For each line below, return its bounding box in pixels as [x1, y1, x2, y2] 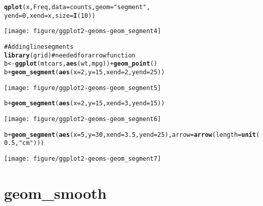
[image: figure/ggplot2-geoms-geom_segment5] [4, 84, 161, 92]
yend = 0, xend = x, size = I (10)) [4, 12, 96, 19]
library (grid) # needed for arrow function [4, 51, 136, 59]
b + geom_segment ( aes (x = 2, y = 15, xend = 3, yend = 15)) [4, 100, 165, 107]
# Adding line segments [4, 43, 74, 50]
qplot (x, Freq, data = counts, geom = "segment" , [4, 4, 150, 11]
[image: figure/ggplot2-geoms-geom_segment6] [4, 115, 161, 123]
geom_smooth [4, 182, 107, 203]
